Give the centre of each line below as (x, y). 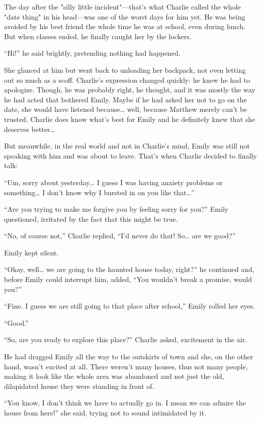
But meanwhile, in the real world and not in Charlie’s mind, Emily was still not (127, 146)
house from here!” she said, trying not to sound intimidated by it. (105, 412)
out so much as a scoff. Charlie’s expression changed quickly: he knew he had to (127, 80)
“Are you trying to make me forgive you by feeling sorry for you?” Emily (116, 209)
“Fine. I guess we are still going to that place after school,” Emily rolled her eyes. (130, 306)
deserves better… (29, 129)
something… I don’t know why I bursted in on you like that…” (99, 192)
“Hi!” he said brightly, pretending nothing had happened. (92, 53)
